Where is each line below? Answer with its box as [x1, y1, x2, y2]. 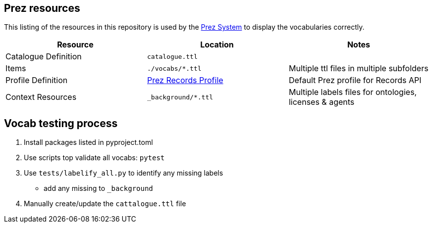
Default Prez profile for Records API [288, 75, 422, 86]
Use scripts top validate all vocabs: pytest [24, 153, 165, 162]
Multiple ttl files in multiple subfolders [288, 63, 429, 74]
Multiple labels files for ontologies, [288, 87, 417, 97]
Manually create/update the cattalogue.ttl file [24, 199, 186, 208]
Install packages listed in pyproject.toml [24, 138, 153, 147]
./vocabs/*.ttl [147, 64, 202, 72]
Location [200, 40, 234, 50]
